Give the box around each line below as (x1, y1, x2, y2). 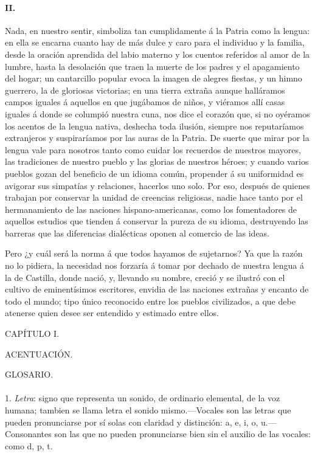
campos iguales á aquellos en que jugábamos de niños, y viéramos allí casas (5, 95, 285, 108)
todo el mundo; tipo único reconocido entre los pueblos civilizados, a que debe (5, 294, 296, 307)
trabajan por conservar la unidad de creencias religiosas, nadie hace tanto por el (5, 191, 303, 204)
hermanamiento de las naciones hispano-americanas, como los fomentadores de (5, 202, 297, 215)
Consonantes (5, 427, 52, 440)
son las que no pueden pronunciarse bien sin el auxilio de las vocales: (54, 427, 311, 440)
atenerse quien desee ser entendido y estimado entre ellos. (5, 306, 220, 319)
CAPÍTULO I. (5, 327, 60, 340)
